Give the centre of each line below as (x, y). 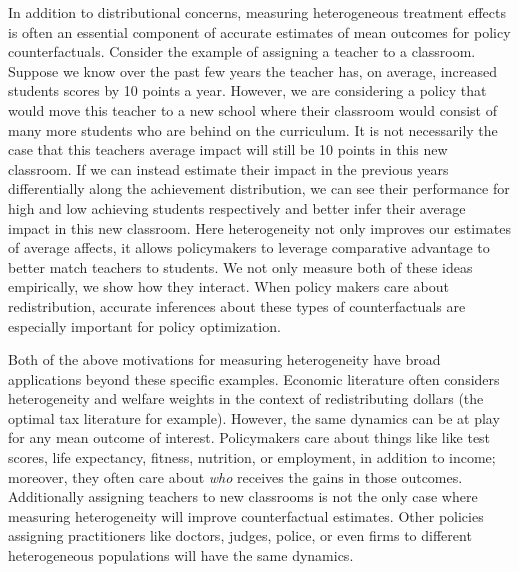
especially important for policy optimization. (144, 325)
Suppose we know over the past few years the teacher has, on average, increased (252, 70)
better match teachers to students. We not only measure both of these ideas (240, 266)
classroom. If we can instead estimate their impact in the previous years (228, 168)
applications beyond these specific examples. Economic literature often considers (254, 378)
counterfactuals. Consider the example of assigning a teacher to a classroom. (242, 51)
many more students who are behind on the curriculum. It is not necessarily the (253, 129)
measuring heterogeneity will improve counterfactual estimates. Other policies (246, 515)
